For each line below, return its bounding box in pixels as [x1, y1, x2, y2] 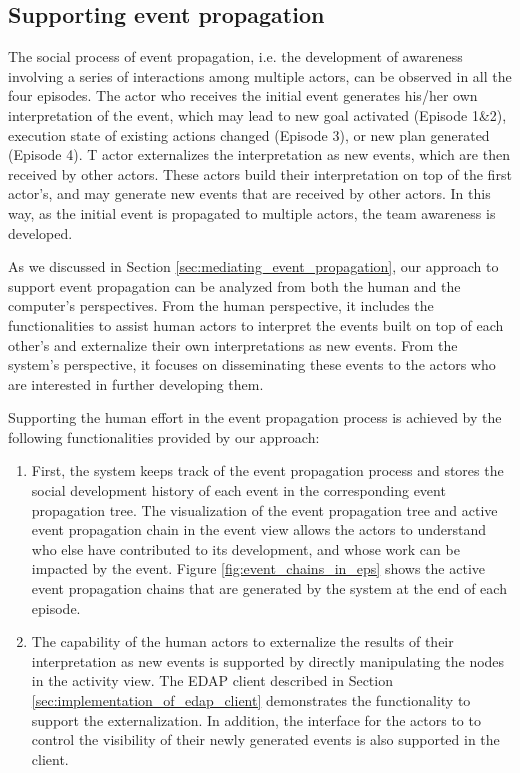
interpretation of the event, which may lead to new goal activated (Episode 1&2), [8, 104, 507, 125]
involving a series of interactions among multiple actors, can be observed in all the [8, 65, 512, 86]
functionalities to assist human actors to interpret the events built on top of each [8, 314, 504, 335]
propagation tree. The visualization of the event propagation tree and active [31, 499, 498, 520]
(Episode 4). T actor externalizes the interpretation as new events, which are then [8, 144, 510, 165]
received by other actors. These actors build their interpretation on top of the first [8, 163, 512, 184]
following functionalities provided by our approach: [8, 426, 320, 447]
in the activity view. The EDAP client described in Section [31, 670, 393, 691]
